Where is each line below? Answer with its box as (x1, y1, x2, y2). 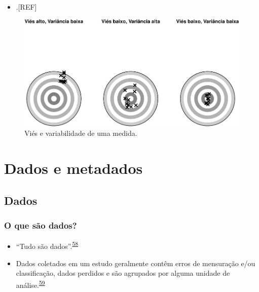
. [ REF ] (16, 2, 37, 12)
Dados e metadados (4, 158, 143, 178)
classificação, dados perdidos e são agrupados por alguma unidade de (16, 268, 230, 278)
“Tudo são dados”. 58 (16, 239, 79, 251)
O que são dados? (4, 219, 77, 232)
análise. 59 (16, 278, 45, 290)
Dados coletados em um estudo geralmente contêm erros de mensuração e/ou (16, 258, 255, 268)
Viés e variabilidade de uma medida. (24, 128, 137, 138)
